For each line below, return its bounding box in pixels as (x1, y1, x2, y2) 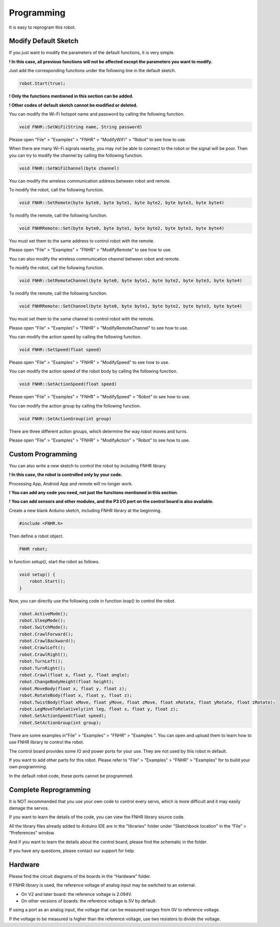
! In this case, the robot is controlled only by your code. (9, 472, 122, 478)
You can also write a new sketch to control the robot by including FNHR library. (9, 463, 167, 468)
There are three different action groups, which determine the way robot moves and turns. (9, 428, 188, 434)
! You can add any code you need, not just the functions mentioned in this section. (9, 490, 178, 496)
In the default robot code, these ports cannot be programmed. (9, 773, 134, 779)
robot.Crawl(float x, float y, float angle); (19, 672, 130, 678)
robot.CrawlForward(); (19, 631, 73, 637)
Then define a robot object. (9, 533, 64, 539)
